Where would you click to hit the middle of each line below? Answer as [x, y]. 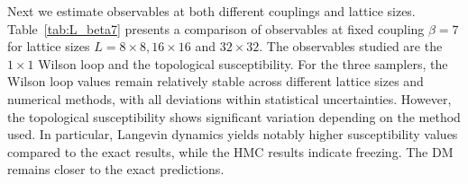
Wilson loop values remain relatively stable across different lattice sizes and [216, 81]
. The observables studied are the [351, 46]
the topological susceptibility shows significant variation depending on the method [234, 116]
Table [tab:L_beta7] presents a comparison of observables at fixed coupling [216, 28]
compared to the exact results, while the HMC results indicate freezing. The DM [230, 151]
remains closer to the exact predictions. [116, 169]
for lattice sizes [49, 46]
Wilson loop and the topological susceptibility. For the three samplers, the [243, 63]
